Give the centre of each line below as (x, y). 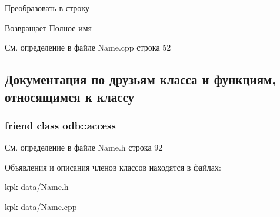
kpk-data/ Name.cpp (41, 206)
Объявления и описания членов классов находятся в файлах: (113, 167)
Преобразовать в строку (47, 8)
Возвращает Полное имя (48, 27)
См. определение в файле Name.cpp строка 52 (88, 47)
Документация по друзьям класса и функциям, (141, 79)
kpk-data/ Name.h (37, 187)
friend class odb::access (60, 125)
